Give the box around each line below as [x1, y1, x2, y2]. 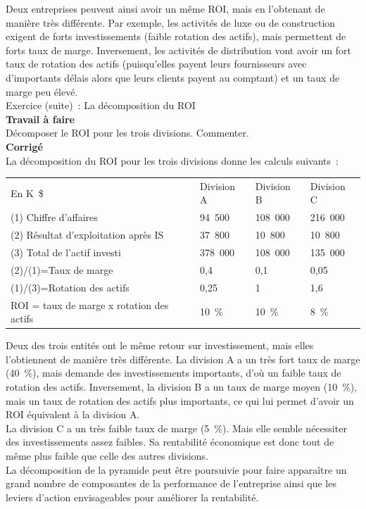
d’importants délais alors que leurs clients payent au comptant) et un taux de [6, 70, 340, 84]
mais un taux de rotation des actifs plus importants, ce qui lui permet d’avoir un [6, 393, 354, 408]
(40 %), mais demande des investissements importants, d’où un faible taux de [6, 365, 341, 380]
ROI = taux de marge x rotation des [11, 297, 169, 312]
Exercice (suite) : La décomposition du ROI [6, 98, 196, 113]
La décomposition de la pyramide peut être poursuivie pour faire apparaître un [6, 462, 347, 477]
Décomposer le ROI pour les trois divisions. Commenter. [6, 125, 249, 140]
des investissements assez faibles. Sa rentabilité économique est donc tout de [6, 434, 334, 449]
